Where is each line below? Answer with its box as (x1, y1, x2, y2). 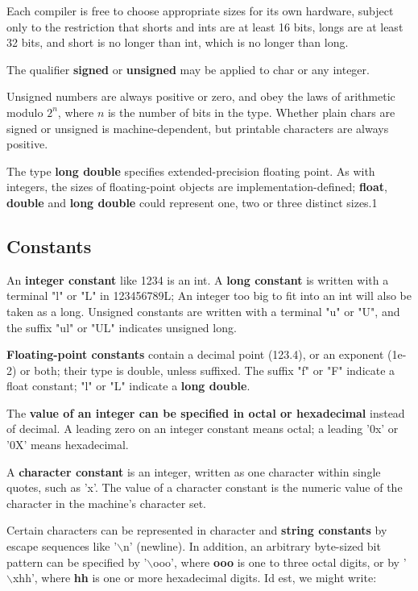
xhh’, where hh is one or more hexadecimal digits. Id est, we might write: (12, 569, 377, 586)
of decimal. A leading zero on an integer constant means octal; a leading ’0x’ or (6, 420, 399, 437)
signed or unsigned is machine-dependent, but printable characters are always (6, 119, 389, 136)
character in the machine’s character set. (6, 494, 206, 511)
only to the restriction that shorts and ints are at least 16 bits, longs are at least (6, 18, 404, 35)
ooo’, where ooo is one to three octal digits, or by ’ (153, 553, 407, 570)
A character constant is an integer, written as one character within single (6, 463, 381, 480)
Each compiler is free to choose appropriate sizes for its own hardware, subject (6, 2, 394, 19)
